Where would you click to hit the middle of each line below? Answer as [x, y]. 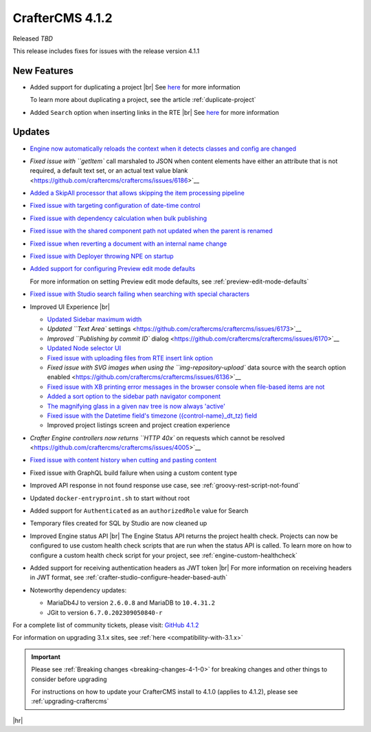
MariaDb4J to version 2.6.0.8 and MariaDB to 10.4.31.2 [131, 603]
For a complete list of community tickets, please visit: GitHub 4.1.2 [106, 625]
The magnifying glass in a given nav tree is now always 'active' [136, 406]
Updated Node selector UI [84, 348]
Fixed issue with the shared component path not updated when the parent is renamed [151, 231]
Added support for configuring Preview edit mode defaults [113, 269]
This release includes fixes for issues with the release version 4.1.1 [106, 51]
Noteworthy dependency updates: [78, 590]
